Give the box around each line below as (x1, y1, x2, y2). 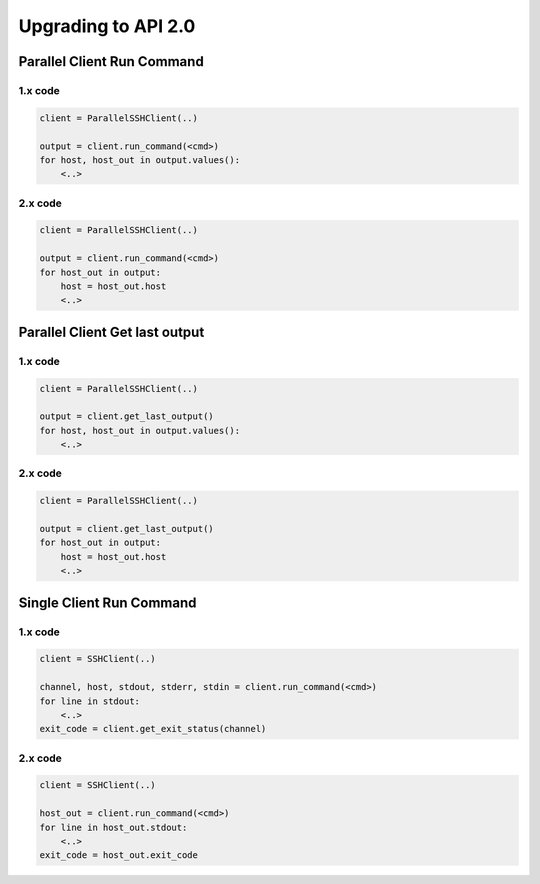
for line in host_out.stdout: (39, 821, 188, 833)
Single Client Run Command (18, 594, 197, 611)
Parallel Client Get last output (18, 323, 205, 340)
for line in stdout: (39, 695, 140, 707)
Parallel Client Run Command (18, 53, 204, 70)
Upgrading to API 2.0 (18, 15, 196, 37)
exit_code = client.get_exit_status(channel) (39, 723, 267, 735)
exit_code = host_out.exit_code (39, 850, 199, 861)
